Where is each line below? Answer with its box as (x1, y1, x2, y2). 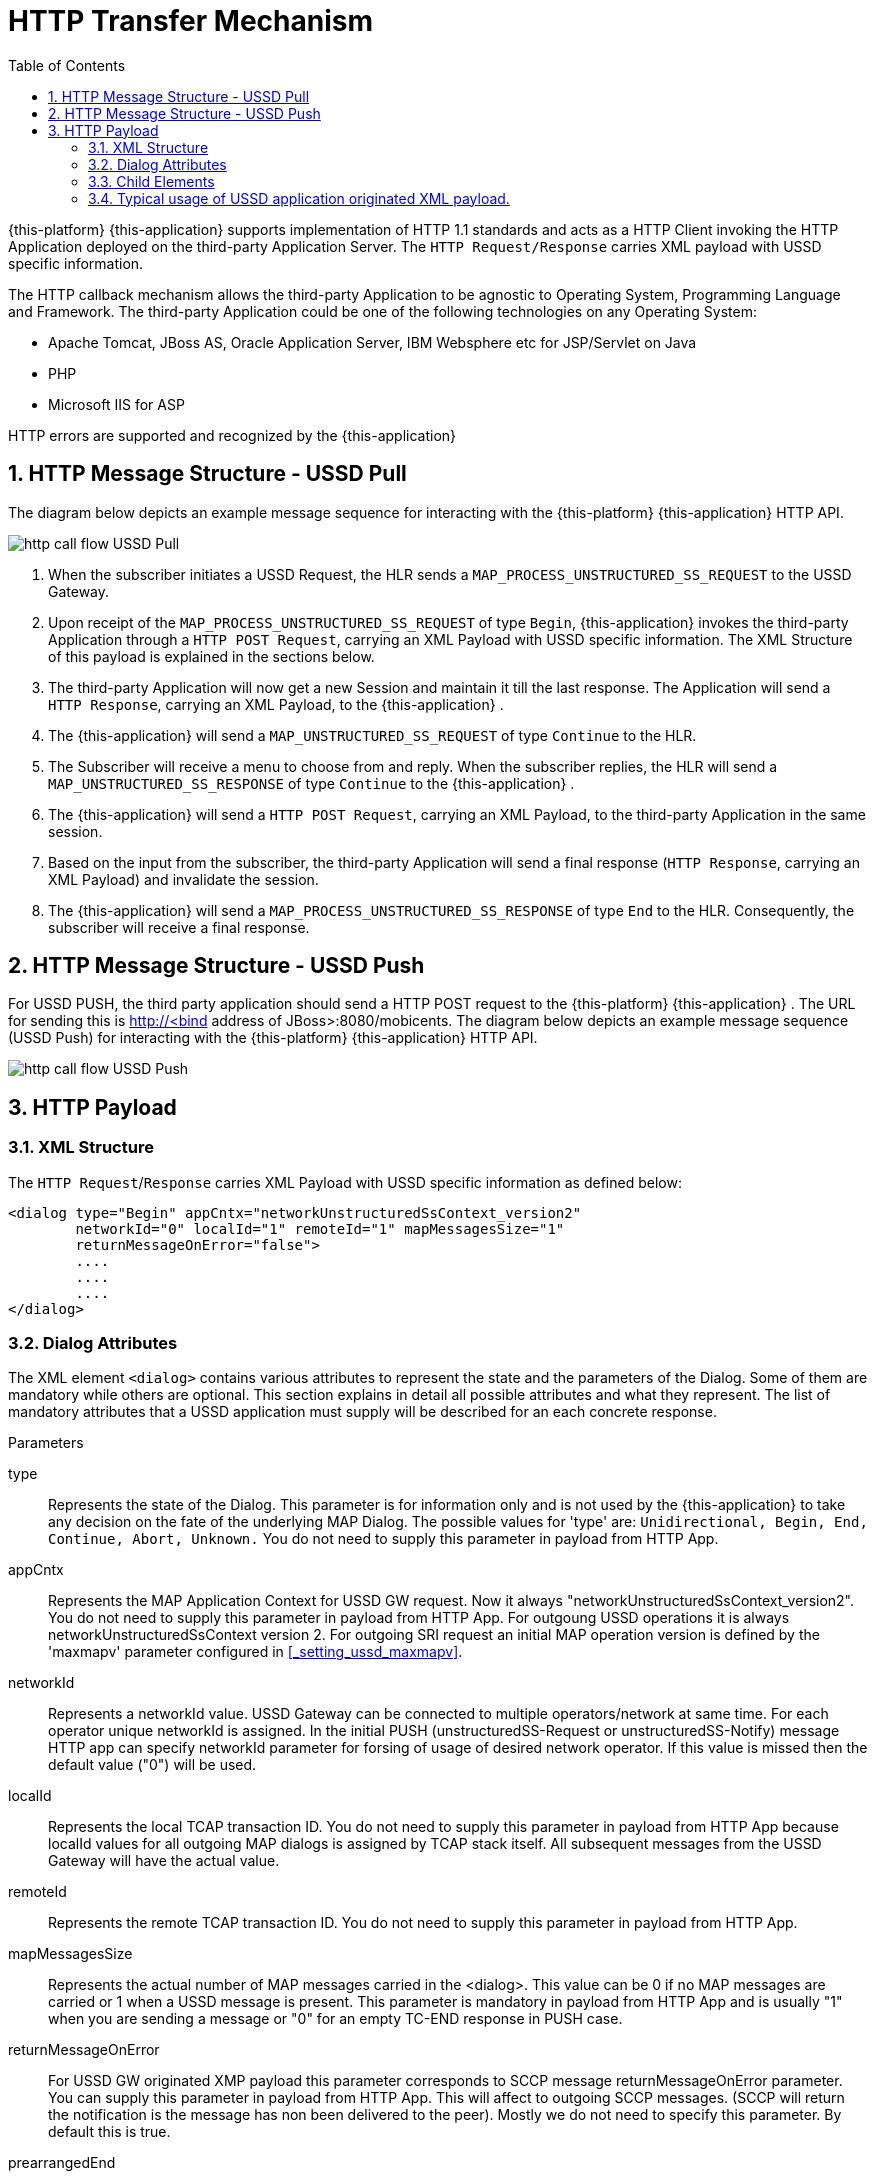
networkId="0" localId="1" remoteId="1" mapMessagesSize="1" (75, 1220, 565, 1237)
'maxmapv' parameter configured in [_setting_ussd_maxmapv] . (48, 1643, 463, 1661)
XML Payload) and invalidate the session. (48, 870, 319, 888)
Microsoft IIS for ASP (48, 395, 185, 413)
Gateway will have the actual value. (48, 1852, 280, 1870)
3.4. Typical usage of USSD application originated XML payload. (88, 189, 510, 207)
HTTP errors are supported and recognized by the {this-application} (8, 426, 457, 444)
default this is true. (48, 2123, 171, 2141)
